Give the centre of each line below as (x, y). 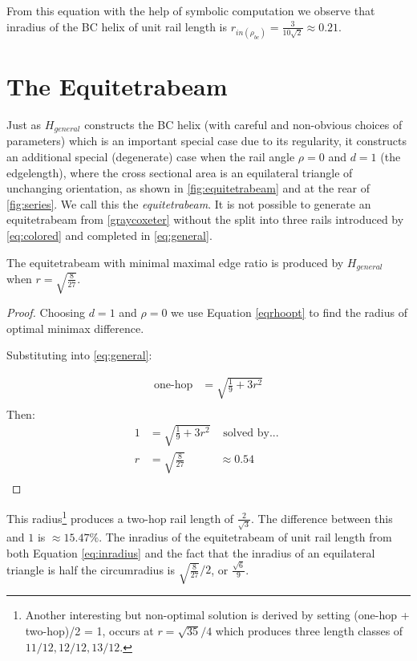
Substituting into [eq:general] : (79, 355)
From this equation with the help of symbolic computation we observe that (191, 10)
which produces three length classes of (309, 631)
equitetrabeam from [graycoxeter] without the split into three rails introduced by (205, 219)
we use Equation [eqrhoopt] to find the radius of (289, 312)
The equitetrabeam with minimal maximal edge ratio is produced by (175, 262)
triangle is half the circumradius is (91, 569)
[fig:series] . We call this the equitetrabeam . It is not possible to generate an (189, 203)
